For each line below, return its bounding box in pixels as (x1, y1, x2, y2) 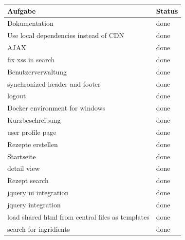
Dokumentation (7, 18, 54, 28)
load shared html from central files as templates (7, 211, 149, 222)
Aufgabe (7, 5, 36, 16)
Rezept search (7, 175, 49, 185)
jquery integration (7, 200, 61, 209)
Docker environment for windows (7, 103, 106, 113)
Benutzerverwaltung (7, 66, 67, 76)
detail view (7, 163, 40, 173)
